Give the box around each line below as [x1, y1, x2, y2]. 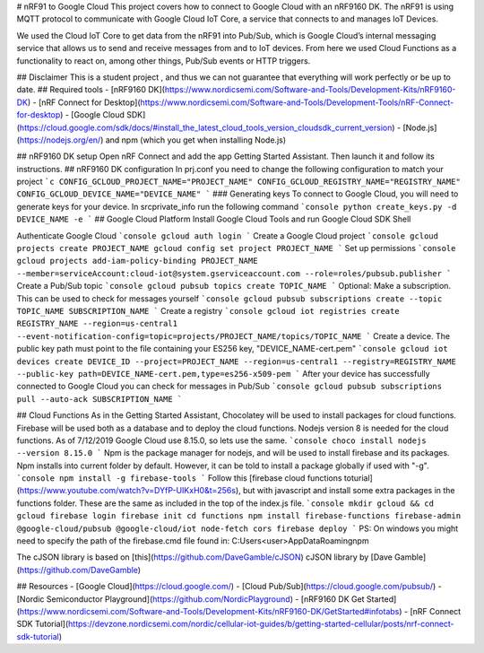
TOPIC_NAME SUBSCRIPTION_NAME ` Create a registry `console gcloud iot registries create [16, 305, 400, 316]
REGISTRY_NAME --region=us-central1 [16, 318, 178, 329]
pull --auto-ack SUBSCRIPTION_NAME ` [16, 394, 183, 404]
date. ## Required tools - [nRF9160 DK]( [16, 84, 166, 95]
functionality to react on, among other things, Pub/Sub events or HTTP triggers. [16, 55, 311, 66]
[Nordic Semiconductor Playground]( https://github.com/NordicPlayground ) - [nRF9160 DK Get [16, 593, 365, 605]
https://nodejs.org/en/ [19, 135, 101, 145]
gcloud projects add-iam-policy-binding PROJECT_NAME [16, 256, 258, 266]
